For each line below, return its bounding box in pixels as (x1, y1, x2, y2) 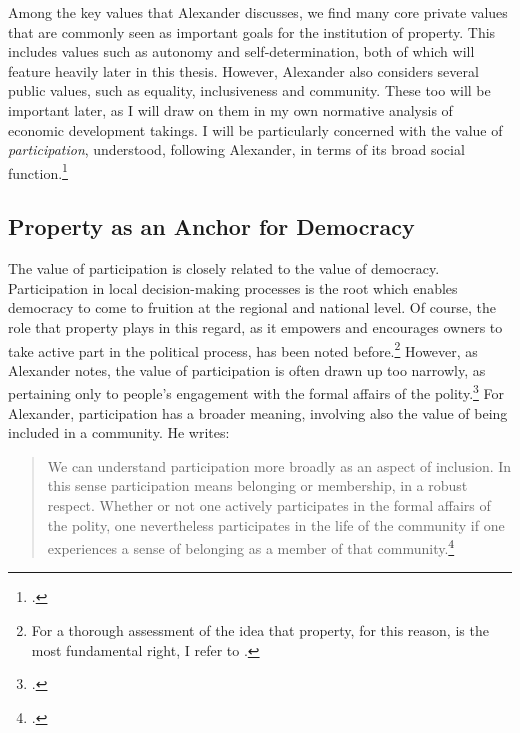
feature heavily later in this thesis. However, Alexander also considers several (8, 60, 479, 81)
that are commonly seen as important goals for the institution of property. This (8, 21, 496, 42)
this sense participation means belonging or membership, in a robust (47, 475, 468, 496)
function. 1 (8, 159, 68, 183)
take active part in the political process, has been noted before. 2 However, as (8, 337, 478, 361)
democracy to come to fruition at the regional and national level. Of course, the (8, 297, 496, 318)
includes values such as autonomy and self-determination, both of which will (8, 41, 475, 62)
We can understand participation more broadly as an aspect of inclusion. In (47, 455, 512, 476)
